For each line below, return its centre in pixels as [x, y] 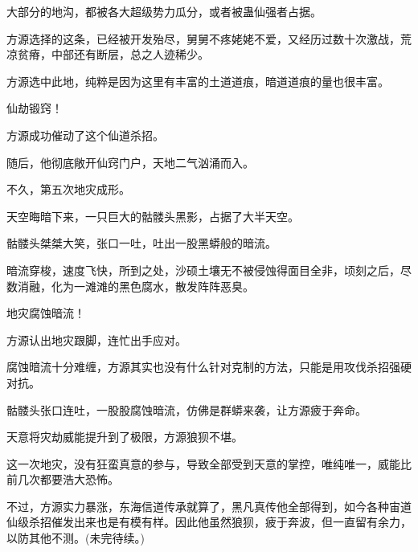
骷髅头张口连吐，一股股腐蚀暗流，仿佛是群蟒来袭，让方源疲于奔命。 [186, 409]
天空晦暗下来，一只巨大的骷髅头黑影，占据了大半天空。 [153, 216]
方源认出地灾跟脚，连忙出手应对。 [96, 339]
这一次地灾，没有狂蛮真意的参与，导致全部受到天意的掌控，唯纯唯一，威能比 [209, 463]
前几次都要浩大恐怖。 [63, 479]
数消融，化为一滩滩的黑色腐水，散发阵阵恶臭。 [130, 286]
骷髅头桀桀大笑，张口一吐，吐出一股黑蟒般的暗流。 [141, 243]
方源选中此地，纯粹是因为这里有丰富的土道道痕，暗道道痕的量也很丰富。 [198, 81]
